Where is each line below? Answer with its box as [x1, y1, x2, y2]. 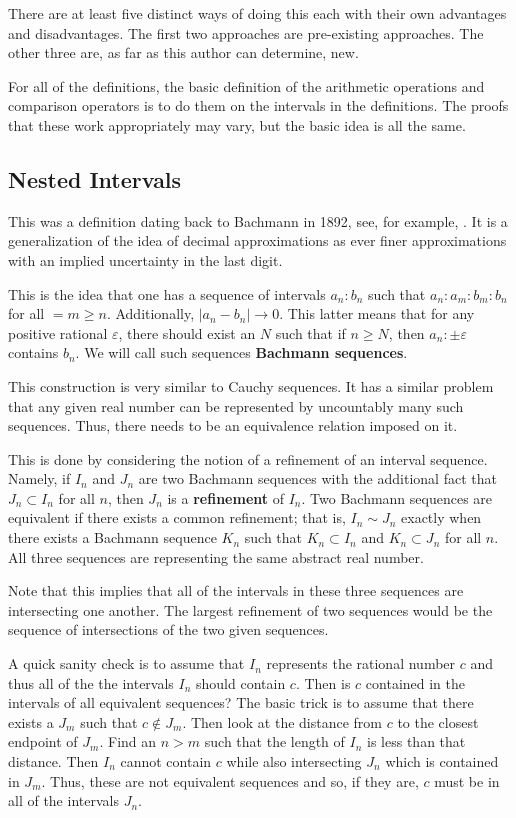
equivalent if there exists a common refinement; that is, [8, 507, 346, 528]
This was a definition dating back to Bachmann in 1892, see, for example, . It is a [8, 210, 508, 231]
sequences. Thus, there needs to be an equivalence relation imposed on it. [8, 415, 458, 436]
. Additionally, [106, 303, 195, 324]
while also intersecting [226, 751, 362, 772]
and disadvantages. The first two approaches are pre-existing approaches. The [8, 22, 484, 43]
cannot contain [120, 751, 212, 772]
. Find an [99, 731, 157, 752]
